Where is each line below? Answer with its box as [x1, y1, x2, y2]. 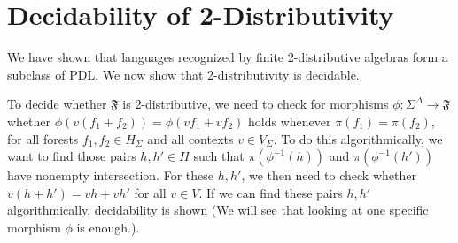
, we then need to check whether [241, 166, 416, 185]
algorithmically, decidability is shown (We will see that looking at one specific [7, 201, 429, 219]
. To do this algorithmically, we [273, 129, 443, 148]
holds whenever [248, 111, 331, 130]
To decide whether [7, 95, 107, 113]
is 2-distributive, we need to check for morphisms [122, 95, 389, 113]
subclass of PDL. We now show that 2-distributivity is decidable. [7, 65, 360, 83]
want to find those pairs [7, 147, 136, 165]
